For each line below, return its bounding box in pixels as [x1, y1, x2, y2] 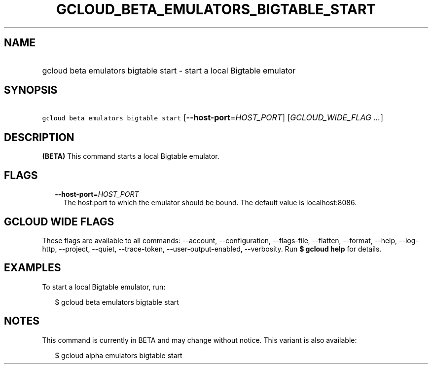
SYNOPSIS [4, 84, 58, 97]
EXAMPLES [4, 261, 61, 274]
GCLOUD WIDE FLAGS [4, 215, 114, 228]
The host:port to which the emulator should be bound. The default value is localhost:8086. [63, 198, 357, 207]
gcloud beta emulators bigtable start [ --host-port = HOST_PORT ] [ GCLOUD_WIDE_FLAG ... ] [42, 112, 383, 123]
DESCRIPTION [4, 131, 74, 144]
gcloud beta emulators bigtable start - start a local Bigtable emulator [42, 65, 296, 75]
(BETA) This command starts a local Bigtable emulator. [42, 152, 219, 161]
